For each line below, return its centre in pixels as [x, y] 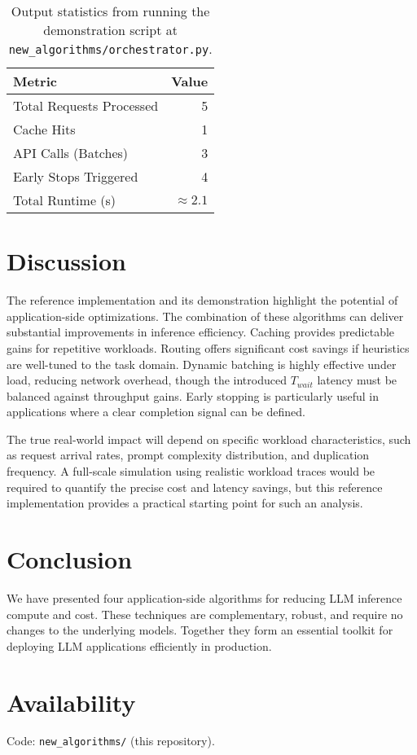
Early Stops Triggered [76, 176]
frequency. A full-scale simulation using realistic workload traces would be [191, 471]
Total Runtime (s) [65, 200]
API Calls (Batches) [71, 153]
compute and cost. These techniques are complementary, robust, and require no [205, 614]
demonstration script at [110, 30]
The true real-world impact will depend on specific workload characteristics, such [209, 439]
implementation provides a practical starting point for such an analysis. [185, 503]
